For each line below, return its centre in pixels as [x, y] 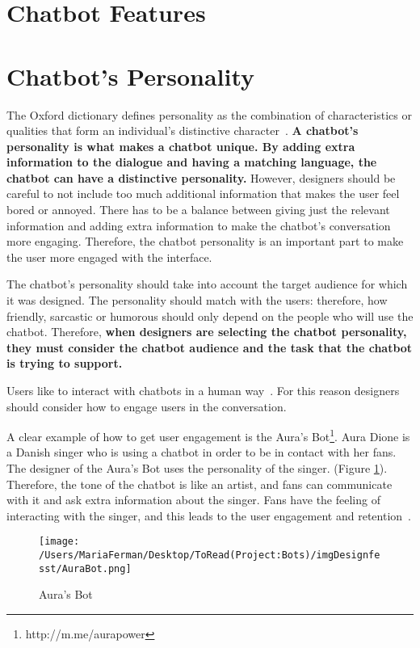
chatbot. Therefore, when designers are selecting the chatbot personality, [207, 332]
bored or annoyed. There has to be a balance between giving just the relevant [198, 210]
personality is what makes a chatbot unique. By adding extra [181, 146]
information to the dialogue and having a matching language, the [192, 162]
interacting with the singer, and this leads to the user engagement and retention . [209, 515]
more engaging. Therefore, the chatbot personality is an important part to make [205, 241]
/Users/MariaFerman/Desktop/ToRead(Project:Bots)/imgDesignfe [210, 555]
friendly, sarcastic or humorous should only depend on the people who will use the [210, 316]
